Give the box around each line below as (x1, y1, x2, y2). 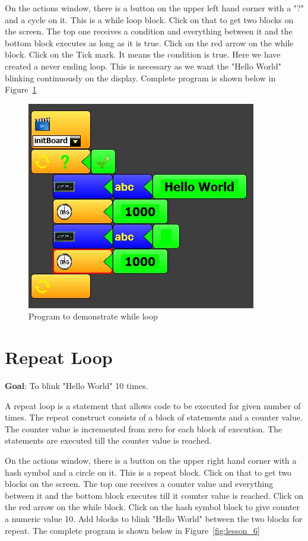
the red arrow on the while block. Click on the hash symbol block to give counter (5, 501, 300, 513)
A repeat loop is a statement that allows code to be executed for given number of (5, 399, 301, 412)
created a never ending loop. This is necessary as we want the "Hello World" (5, 59, 281, 72)
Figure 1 (5, 83, 37, 96)
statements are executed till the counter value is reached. (5, 434, 212, 447)
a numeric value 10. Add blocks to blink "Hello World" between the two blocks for (5, 512, 303, 524)
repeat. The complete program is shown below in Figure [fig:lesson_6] (5, 524, 260, 536)
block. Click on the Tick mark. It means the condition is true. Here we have (5, 48, 281, 61)
